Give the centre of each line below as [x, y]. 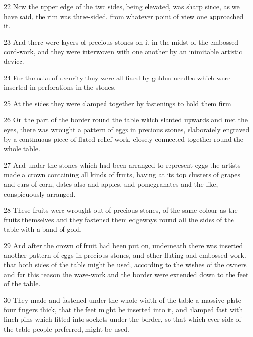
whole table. [22, 149]
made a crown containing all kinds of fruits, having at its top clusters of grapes [122, 174]
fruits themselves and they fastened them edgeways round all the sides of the [119, 219]
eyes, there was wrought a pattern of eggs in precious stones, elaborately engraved [127, 129]
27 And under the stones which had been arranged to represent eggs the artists [122, 165]
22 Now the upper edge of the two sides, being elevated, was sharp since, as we [122, 6]
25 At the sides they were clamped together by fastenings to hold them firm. [118, 103]
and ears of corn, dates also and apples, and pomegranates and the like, [111, 184]
